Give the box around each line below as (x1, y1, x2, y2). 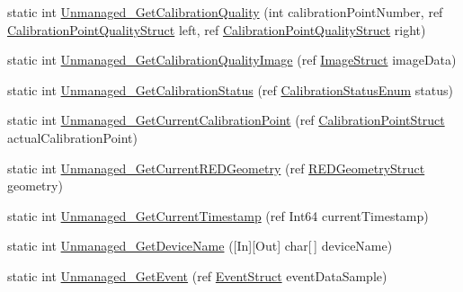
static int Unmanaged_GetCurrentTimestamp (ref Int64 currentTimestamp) (7, 206, 429, 225)
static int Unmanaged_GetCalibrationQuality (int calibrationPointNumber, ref (7, 3, 443, 21)
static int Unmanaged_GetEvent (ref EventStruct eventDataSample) (7, 266, 387, 285)
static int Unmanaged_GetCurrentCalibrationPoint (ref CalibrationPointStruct (7, 111, 445, 129)
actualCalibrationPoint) (7, 128, 138, 146)
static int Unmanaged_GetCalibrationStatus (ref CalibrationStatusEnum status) (7, 80, 453, 99)
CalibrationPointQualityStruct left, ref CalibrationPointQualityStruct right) (7, 20, 426, 39)
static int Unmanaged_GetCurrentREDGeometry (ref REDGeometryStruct (7, 158, 425, 177)
